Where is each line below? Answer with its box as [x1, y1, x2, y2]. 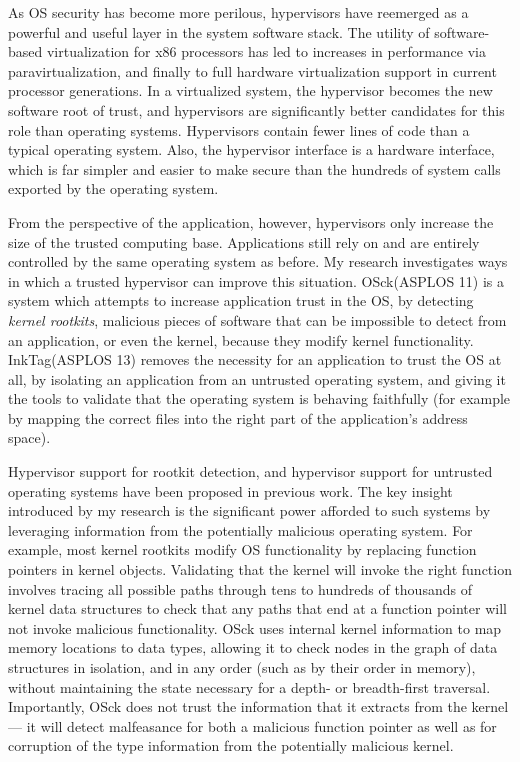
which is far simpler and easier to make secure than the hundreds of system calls [8, 158, 501, 179]
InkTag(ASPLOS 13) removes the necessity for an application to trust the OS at [8, 349, 502, 370]
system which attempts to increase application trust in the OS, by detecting [8, 290, 474, 311]
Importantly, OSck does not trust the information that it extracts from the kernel [8, 696, 509, 717]
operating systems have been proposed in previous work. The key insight [8, 480, 453, 501]
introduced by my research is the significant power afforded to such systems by [8, 500, 491, 521]
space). [8, 427, 51, 448]
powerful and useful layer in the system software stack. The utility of [8, 21, 430, 42]
